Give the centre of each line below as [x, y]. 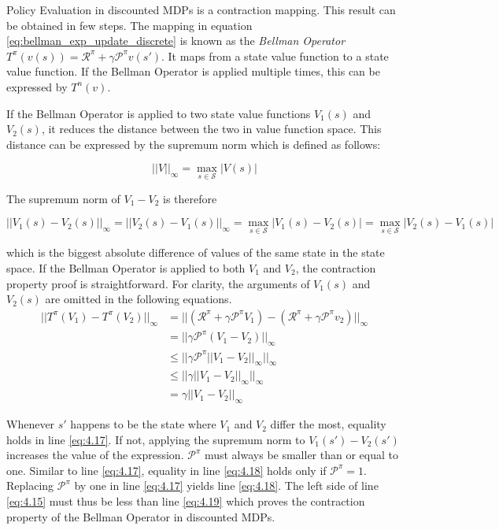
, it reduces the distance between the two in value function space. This [211, 129]
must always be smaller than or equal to [301, 455]
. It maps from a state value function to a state [275, 56]
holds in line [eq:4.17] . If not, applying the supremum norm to [156, 439]
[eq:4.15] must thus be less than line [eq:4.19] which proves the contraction [186, 501]
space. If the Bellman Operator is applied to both [126, 267]
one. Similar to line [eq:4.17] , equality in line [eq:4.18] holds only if [166, 470]
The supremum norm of [63, 198]
